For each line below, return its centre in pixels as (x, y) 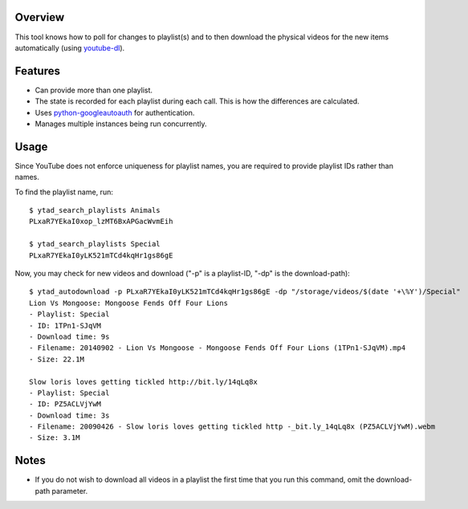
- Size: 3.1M (55, 438)
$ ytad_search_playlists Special (95, 244)
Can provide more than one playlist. (94, 90)
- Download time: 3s (69, 415)
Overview (40, 17)
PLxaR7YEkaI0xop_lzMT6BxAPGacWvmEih (101, 222)
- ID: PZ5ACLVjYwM (65, 404)
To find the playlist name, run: (64, 192)
